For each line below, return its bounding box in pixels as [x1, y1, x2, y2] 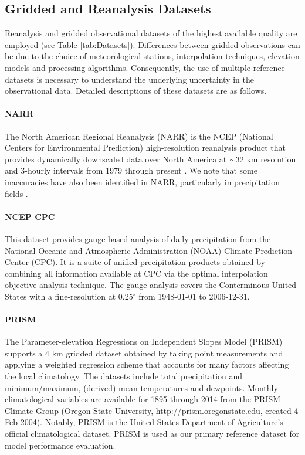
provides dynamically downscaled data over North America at [5, 152, 227, 165]
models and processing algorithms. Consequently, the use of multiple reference [5, 61, 285, 73]
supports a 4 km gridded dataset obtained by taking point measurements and [5, 347, 283, 359]
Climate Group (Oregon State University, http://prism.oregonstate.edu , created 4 [5, 404, 299, 416]
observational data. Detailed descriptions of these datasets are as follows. [5, 84, 267, 97]
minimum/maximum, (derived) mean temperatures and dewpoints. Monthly [5, 381, 278, 393]
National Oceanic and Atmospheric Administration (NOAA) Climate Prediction [5, 244, 293, 256]
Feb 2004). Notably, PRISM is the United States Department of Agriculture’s [5, 416, 283, 428]
